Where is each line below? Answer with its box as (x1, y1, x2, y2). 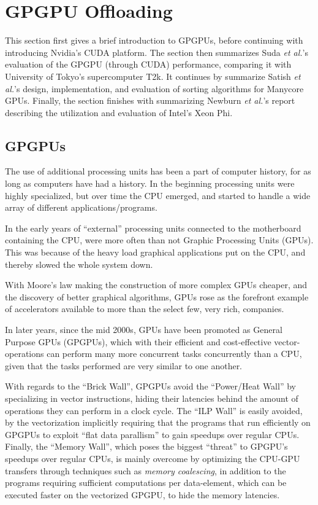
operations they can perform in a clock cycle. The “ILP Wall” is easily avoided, (5, 404, 303, 417)
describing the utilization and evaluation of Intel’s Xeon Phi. (5, 106, 233, 119)
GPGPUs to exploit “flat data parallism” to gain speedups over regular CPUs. (5, 428, 300, 440)
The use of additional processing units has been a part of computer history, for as (5, 165, 311, 178)
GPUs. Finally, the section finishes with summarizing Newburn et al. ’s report (5, 94, 295, 107)
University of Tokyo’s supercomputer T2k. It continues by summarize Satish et (5, 69, 301, 82)
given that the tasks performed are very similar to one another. (5, 359, 243, 372)
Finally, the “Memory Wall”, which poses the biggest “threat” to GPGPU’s (5, 440, 288, 453)
